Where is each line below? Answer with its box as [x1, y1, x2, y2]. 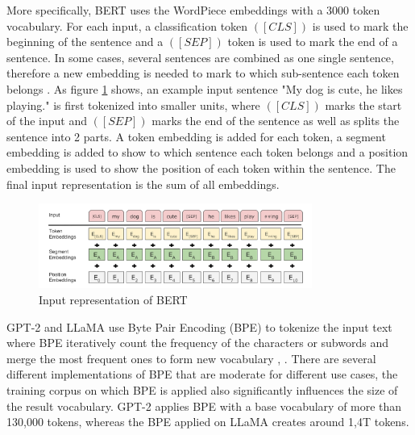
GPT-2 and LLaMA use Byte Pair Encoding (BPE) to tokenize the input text [6, 318, 392, 335]
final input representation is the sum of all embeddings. [6, 175, 280, 192]
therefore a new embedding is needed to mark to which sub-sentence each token [6, 65, 400, 82]
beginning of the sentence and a [6, 33, 164, 50]
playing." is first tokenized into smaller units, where [6, 96, 260, 113]
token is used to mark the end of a [227, 33, 398, 50]
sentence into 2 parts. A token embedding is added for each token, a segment [6, 128, 386, 144]
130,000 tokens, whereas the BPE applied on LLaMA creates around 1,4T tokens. [6, 413, 409, 430]
